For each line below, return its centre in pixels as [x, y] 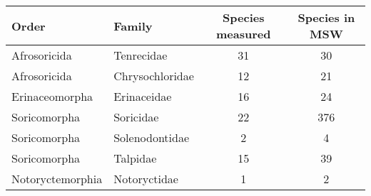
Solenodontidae [152, 137]
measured [244, 34]
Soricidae [136, 117]
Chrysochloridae [154, 76]
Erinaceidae [143, 96]
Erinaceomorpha [52, 96]
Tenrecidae [141, 55]
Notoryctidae [146, 179]
